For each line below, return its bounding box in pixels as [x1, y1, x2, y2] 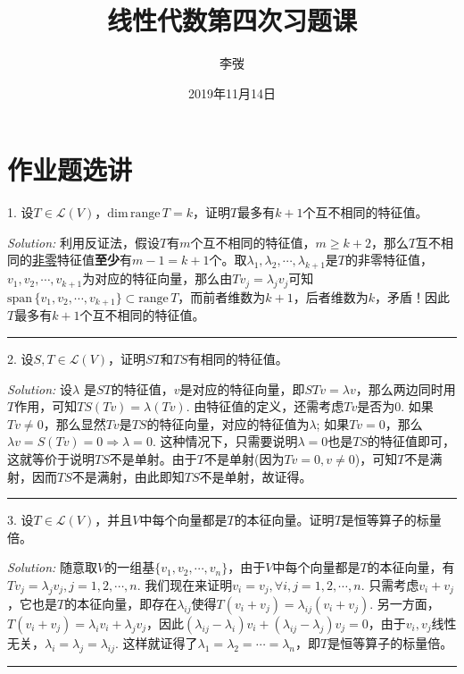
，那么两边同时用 [355, 379, 456, 398]
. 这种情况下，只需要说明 [152, 432, 298, 451]
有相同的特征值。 [187, 350, 288, 368]
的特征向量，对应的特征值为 [146, 414, 310, 433]
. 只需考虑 [360, 576, 419, 594]
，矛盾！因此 [375, 288, 451, 307]
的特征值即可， [368, 432, 456, 451]
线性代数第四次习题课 [106, 2, 357, 38]
